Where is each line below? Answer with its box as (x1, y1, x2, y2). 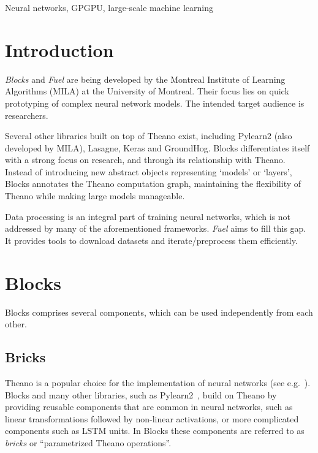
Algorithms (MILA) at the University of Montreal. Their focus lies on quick (5, 85, 289, 97)
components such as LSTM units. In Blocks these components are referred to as (5, 424, 305, 437)
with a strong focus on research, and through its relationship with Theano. (5, 153, 286, 166)
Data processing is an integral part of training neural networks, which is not (5, 210, 290, 223)
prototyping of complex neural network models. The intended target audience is (5, 96, 305, 109)
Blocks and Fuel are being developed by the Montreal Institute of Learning (5, 72, 286, 85)
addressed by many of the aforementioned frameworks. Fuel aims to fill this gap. (5, 222, 306, 235)
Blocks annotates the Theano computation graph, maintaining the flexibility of (5, 177, 301, 190)
